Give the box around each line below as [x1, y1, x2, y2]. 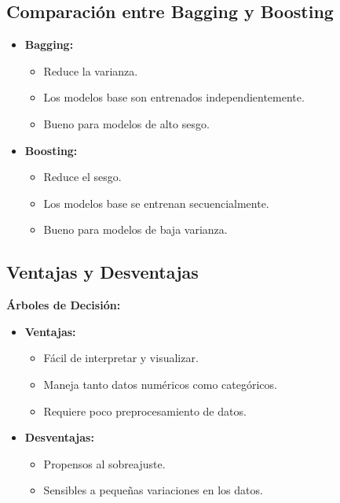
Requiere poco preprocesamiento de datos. [43, 402, 247, 419]
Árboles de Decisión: [6, 297, 121, 313]
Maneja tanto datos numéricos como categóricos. [43, 375, 277, 392]
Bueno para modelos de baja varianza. [43, 221, 228, 238]
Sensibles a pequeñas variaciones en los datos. [43, 482, 263, 498]
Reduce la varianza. [43, 62, 138, 79]
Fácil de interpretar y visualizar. [43, 350, 199, 366]
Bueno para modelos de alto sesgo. [43, 115, 210, 131]
